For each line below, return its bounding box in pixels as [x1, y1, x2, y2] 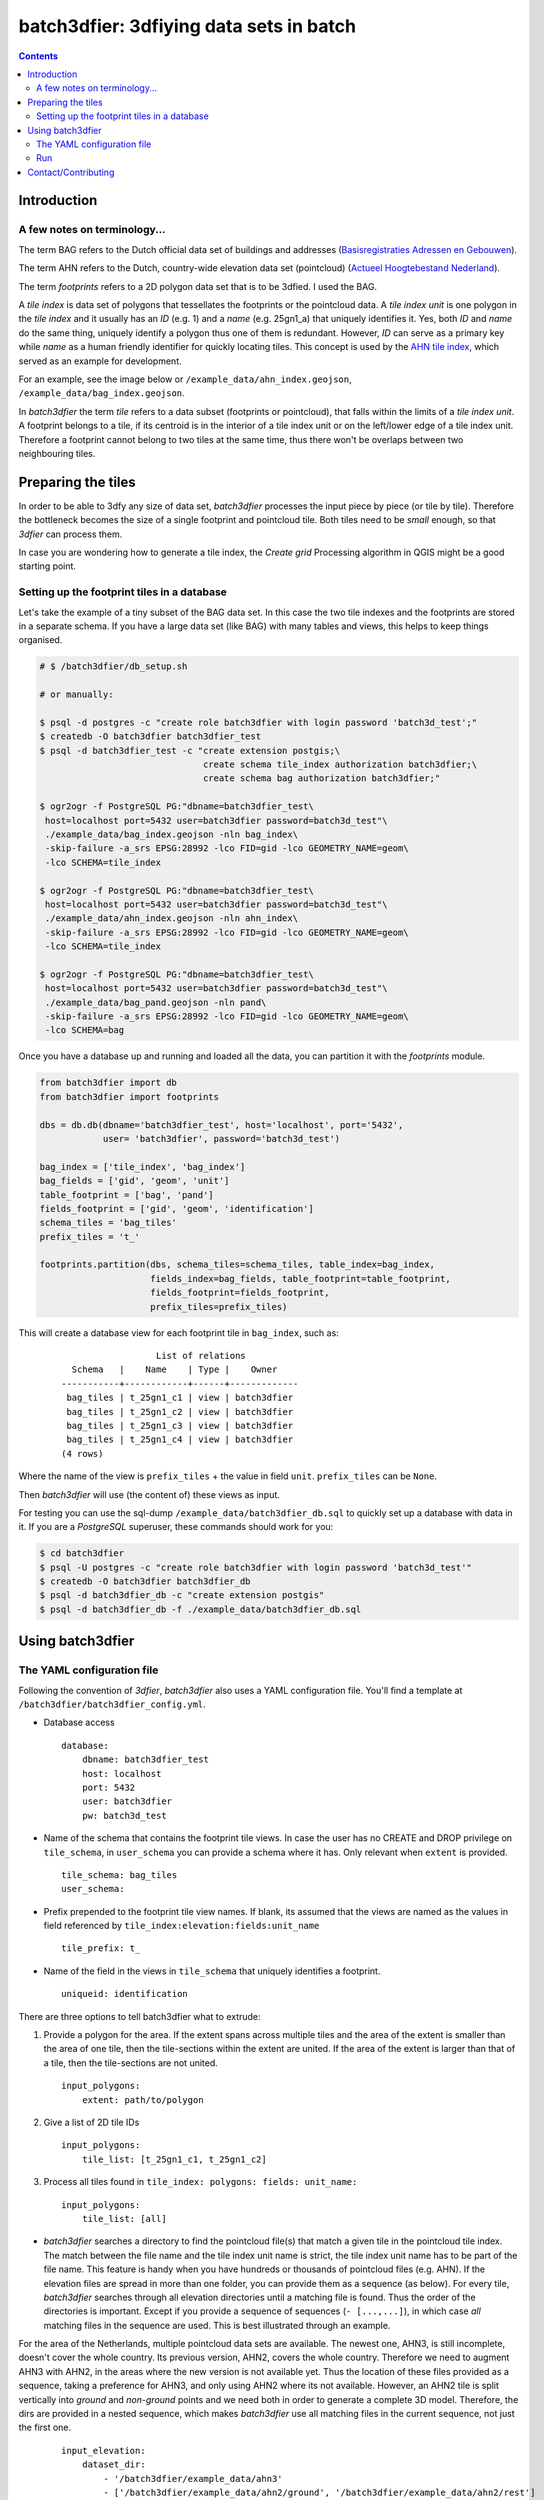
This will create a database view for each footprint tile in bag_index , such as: [18, 1326, 339, 1339]
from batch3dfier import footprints [39, 1091, 220, 1102]
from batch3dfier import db [39, 1077, 177, 1089]
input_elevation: [61, 2445, 146, 2456]
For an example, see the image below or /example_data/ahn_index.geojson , [18, 373, 352, 385]
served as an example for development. [18, 355, 182, 367]
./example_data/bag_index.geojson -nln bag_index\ [45, 828, 299, 840]
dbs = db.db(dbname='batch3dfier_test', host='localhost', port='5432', [39, 1119, 404, 1130]
